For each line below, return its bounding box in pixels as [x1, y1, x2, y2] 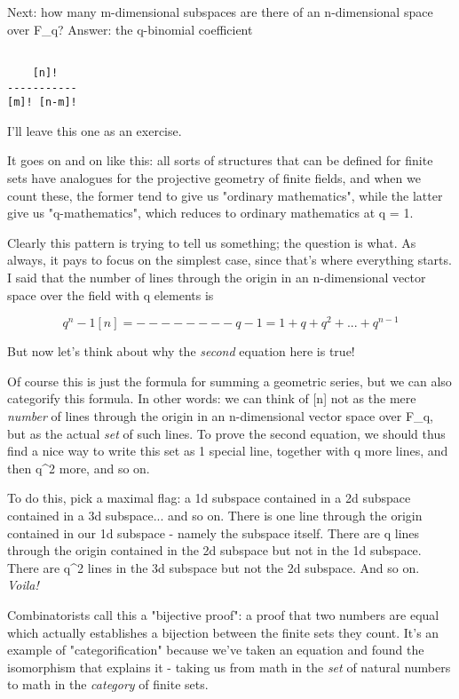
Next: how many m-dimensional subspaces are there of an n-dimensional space [7, 3, 433, 20]
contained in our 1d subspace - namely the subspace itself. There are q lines [7, 523, 420, 542]
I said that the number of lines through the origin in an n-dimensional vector [7, 267, 426, 286]
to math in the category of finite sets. [7, 675, 209, 694]
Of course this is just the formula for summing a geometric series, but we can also [7, 371, 452, 390]
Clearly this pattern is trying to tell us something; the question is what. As [7, 233, 416, 251]
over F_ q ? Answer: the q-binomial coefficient [7, 20, 253, 38]
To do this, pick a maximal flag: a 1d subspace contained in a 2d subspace [7, 489, 411, 507]
